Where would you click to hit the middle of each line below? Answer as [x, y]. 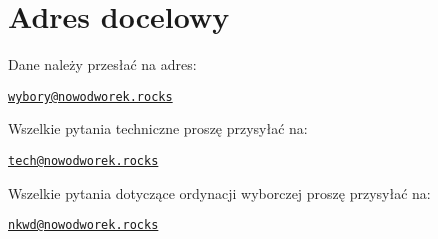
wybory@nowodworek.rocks [90, 96]
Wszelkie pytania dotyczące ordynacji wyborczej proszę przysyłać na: [219, 192]
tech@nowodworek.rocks [83, 160]
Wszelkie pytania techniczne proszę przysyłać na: [158, 128]
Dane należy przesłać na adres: [102, 64]
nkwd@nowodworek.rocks [83, 225]
